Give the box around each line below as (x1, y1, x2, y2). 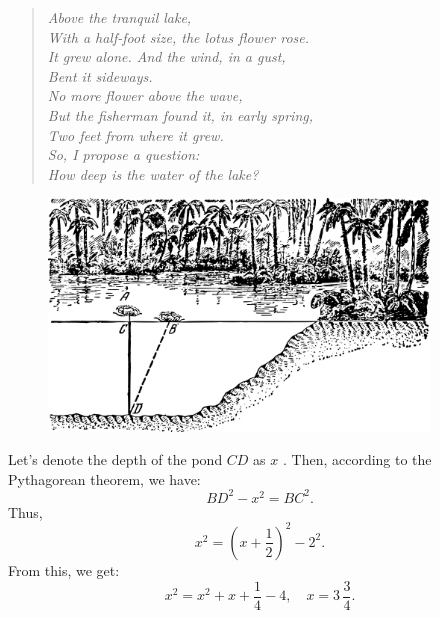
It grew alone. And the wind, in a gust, (47, 46, 286, 67)
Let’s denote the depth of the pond (8, 449, 223, 470)
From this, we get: (8, 559, 120, 580)
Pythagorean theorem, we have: (8, 468, 201, 489)
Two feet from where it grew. (47, 124, 224, 145)
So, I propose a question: (47, 144, 200, 165)
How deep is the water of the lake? (47, 163, 259, 184)
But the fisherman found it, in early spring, (47, 104, 313, 125)
